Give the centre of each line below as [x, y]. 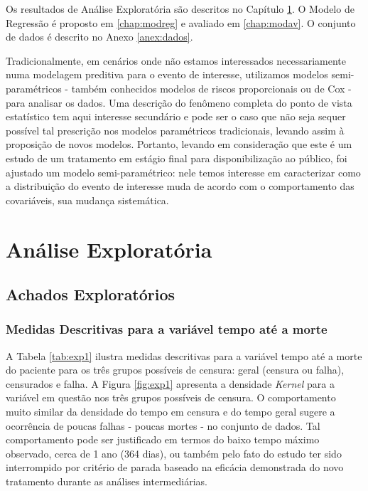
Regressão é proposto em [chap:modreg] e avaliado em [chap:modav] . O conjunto [181, 22]
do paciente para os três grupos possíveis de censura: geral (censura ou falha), [175, 370]
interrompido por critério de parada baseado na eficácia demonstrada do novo [175, 467]
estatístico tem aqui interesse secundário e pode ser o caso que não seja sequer [176, 116]
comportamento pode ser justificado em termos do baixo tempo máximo [163, 439]
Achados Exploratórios [91, 294]
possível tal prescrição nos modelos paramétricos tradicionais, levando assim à [175, 130]
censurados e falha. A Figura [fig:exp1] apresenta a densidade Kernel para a [170, 383]
